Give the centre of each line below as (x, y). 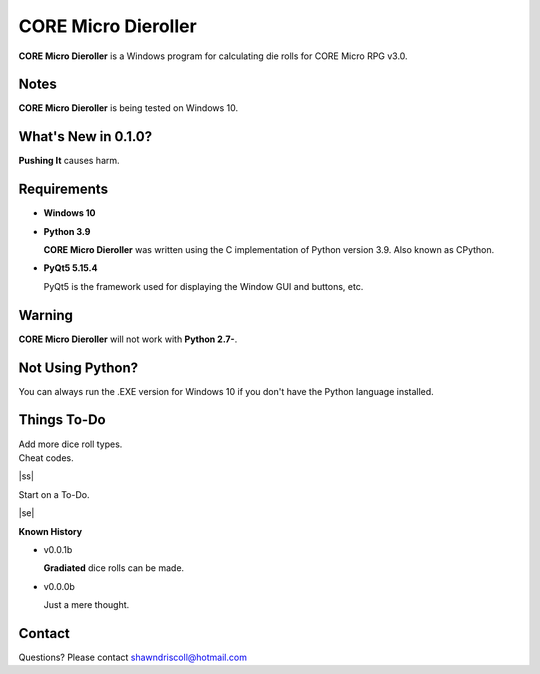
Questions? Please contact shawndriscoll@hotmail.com (132, 657)
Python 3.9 (67, 231)
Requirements (63, 189)
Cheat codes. (46, 457)
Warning (46, 315)
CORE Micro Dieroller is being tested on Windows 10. (128, 108)
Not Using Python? (78, 367)
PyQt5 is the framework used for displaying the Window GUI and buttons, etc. (203, 286)
